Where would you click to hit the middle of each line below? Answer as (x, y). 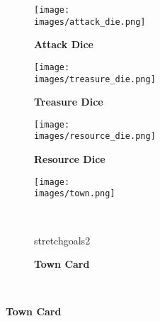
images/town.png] (75, 194)
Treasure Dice (69, 102)
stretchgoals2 (62, 240)
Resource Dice (70, 159)
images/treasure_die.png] (95, 79)
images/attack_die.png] (90, 22)
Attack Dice (64, 44)
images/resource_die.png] (95, 136)
